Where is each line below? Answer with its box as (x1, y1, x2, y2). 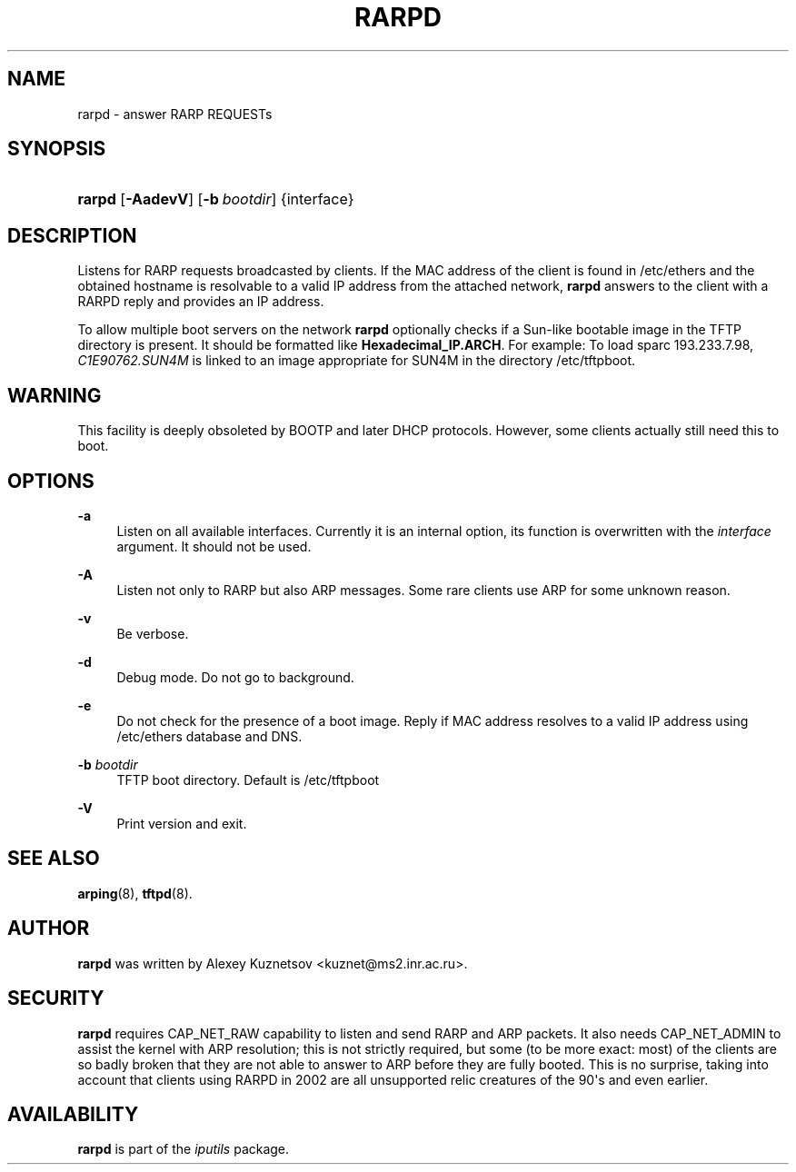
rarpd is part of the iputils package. (77, 1141, 290, 1157)
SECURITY (7, 987, 104, 1010)
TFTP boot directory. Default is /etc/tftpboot (116, 771, 380, 788)
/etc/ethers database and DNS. (116, 728, 303, 744)
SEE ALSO (7, 847, 100, 870)
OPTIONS (7, 469, 95, 492)
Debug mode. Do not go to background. (116, 669, 354, 685)
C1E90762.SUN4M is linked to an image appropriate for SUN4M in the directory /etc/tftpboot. (77, 353, 636, 369)
